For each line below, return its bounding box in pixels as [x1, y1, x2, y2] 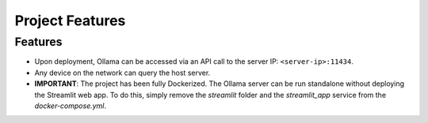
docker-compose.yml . [34, 101, 107, 110]
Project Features [14, 12, 126, 29]
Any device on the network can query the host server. [34, 68, 211, 77]
